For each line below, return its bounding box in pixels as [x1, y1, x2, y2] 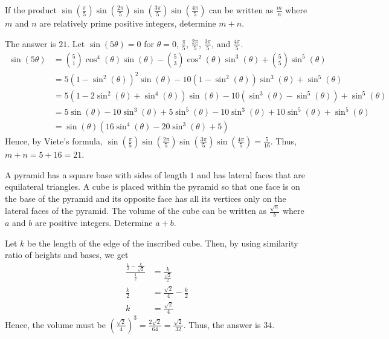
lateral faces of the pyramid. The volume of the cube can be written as [5, 204, 267, 217]
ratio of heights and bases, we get [5, 248, 129, 261]
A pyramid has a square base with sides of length [5, 168, 187, 181]
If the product [5, 4, 57, 16]
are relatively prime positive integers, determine [39, 17, 216, 29]
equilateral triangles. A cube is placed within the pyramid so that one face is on [5, 180, 300, 193]
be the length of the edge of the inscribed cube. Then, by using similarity [27, 236, 298, 249]
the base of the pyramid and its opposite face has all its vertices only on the [5, 192, 286, 204]
